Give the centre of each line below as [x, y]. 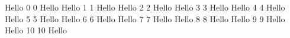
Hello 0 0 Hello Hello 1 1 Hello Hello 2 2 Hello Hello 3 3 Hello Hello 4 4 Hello [145, 7]
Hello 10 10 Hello [36, 30]
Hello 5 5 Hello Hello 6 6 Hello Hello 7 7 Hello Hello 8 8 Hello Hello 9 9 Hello [145, 18]
